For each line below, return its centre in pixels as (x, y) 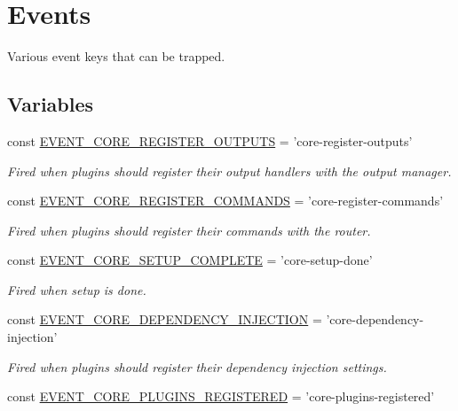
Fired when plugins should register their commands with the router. (189, 230)
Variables (51, 104)
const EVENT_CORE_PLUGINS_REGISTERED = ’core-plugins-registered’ (221, 396)
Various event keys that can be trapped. (116, 56)
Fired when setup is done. (77, 289)
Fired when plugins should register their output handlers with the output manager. (229, 171)
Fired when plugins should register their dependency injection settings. (197, 366)
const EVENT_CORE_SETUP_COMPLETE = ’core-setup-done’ (190, 260)
